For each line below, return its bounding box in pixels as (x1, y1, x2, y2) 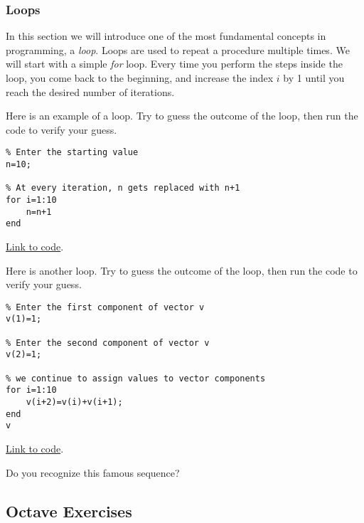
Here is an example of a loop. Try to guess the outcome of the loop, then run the (6, 108, 358, 123)
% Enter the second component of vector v (6, 337, 210, 348)
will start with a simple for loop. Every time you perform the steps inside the (6, 56, 343, 71)
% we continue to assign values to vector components (6, 373, 266, 384)
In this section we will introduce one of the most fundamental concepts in (6, 28, 326, 43)
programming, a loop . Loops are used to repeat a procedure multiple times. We (6, 42, 350, 57)
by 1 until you (283, 70, 345, 85)
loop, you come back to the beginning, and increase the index (6, 70, 274, 85)
